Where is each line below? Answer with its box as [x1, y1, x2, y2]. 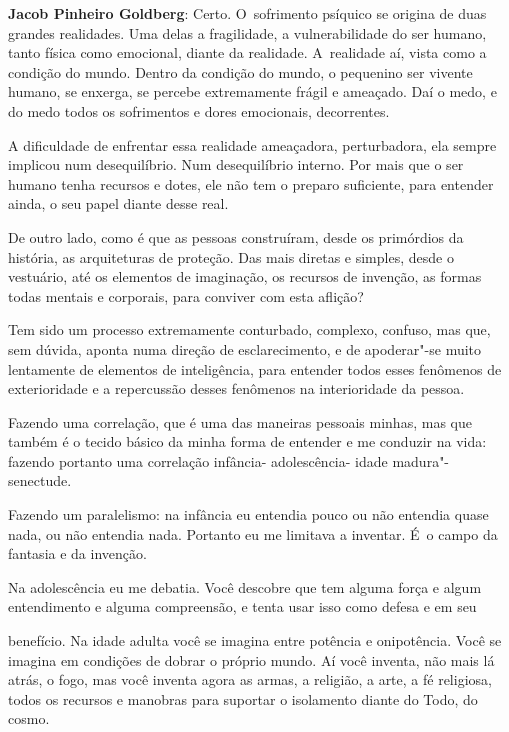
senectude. [8, 470, 72, 491]
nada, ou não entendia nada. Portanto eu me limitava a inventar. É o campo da [8, 523, 498, 544]
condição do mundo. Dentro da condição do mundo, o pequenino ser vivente [8, 61, 473, 82]
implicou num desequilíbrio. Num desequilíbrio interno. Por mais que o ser [8, 154, 464, 175]
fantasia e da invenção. [8, 543, 147, 564]
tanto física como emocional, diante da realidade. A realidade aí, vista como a [8, 42, 487, 63]
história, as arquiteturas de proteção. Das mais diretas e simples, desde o [8, 246, 454, 267]
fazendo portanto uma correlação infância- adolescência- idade [8, 450, 388, 471]
